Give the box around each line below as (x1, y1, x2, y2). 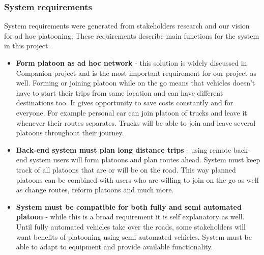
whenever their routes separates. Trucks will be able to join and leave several (16, 117, 256, 128)
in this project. (4, 40, 50, 51)
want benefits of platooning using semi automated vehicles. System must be (16, 231, 252, 242)
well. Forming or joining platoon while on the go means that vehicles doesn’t (16, 77, 255, 88)
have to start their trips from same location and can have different (16, 87, 223, 98)
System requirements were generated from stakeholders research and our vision (4, 20, 250, 31)
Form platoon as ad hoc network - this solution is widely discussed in (16, 58, 247, 68)
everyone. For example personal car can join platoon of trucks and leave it (16, 107, 247, 118)
